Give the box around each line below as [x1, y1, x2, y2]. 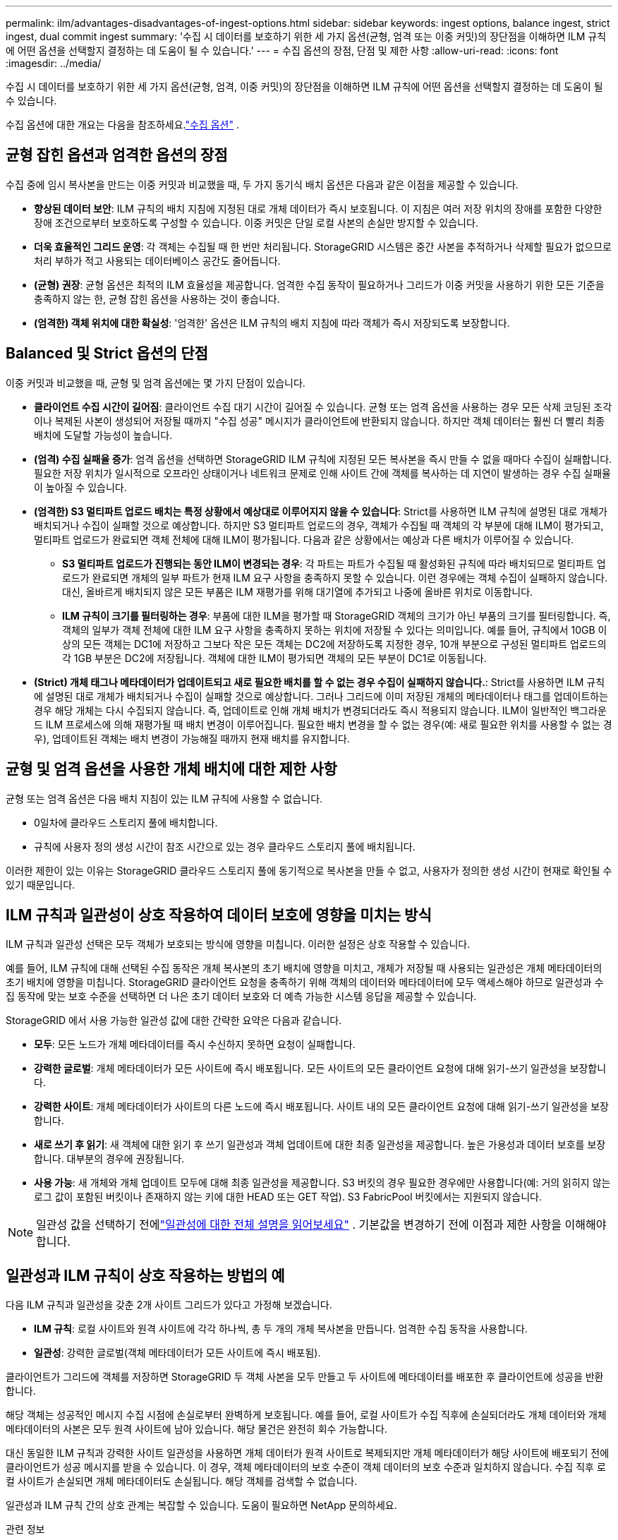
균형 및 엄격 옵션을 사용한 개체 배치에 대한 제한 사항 [6, 760, 337, 778]
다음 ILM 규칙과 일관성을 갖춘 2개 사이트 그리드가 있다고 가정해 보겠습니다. [6, 1299, 332, 1311]
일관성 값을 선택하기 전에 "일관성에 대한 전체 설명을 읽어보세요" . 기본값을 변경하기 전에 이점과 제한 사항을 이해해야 [36, 1217, 607, 1232]
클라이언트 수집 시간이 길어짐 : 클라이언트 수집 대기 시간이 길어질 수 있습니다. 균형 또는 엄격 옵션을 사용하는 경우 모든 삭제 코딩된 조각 [34, 400, 612, 413]
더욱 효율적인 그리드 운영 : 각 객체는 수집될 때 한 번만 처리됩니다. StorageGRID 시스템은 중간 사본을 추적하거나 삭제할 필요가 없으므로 [34, 240, 612, 253]
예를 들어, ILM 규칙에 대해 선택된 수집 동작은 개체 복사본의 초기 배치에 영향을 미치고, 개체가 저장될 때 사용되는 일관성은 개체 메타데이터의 [6, 962, 602, 975]
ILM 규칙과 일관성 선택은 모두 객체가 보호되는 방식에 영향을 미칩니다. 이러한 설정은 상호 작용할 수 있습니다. [6, 938, 471, 951]
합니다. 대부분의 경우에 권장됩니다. [34, 1153, 185, 1165]
